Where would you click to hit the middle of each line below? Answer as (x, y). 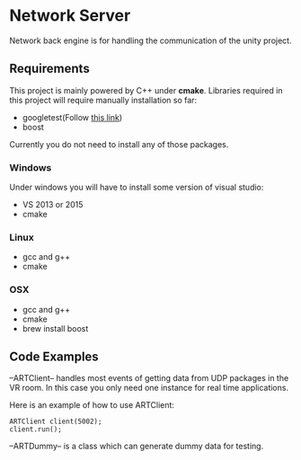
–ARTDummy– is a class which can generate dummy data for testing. (137, 447)
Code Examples (54, 357)
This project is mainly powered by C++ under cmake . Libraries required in (146, 90)
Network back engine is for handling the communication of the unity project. (150, 40)
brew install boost (55, 328)
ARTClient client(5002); (56, 422)
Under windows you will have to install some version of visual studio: (137, 187)
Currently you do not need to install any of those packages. (119, 144)
